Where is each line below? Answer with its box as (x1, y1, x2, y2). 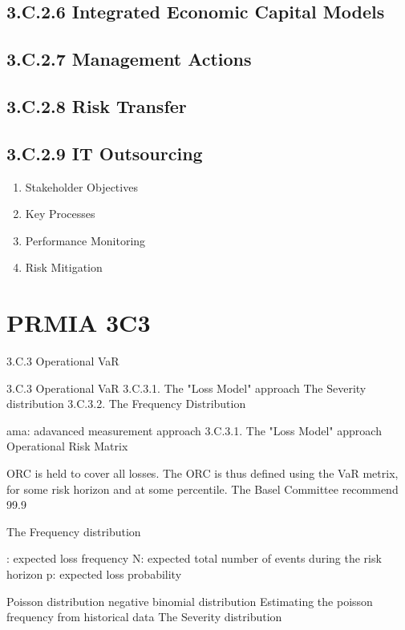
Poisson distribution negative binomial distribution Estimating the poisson (6, 592, 373, 609)
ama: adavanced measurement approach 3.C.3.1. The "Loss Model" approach (6, 422, 382, 438)
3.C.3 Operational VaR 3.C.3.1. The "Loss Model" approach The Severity (6, 379, 367, 396)
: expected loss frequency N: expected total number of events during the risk (6, 550, 382, 567)
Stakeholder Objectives (25, 178, 138, 195)
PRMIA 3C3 (6, 306, 151, 339)
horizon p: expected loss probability (6, 565, 182, 582)
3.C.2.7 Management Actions (6, 46, 252, 71)
